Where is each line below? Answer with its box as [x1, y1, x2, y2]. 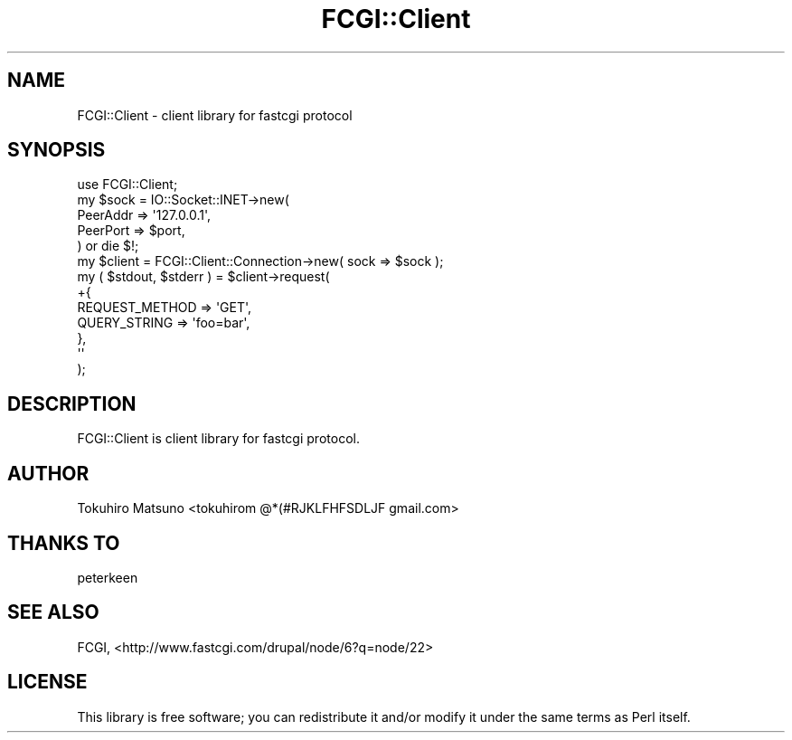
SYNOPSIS [7, 138, 106, 162]
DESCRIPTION [7, 392, 137, 415]
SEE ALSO [7, 601, 99, 624]
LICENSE [7, 670, 88, 694]
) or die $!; [77, 238, 139, 254]
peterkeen [77, 569, 138, 585]
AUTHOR [7, 461, 90, 485]
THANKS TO [7, 531, 120, 555]
